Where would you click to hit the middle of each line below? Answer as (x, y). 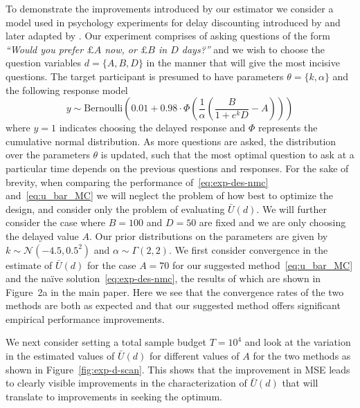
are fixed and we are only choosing (272, 222)
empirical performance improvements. (85, 318)
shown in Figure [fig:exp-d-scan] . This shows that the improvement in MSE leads (178, 369)
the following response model (67, 90)
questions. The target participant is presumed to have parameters (145, 76)
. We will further (292, 208)
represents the (288, 128)
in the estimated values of (60, 356)
